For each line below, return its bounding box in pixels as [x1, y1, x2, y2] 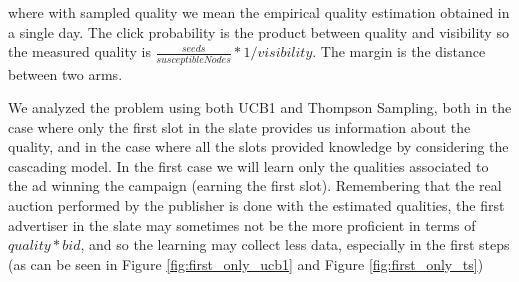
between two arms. [8, 63, 123, 84]
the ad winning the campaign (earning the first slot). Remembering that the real [8, 175, 502, 196]
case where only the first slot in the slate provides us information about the [8, 116, 471, 137]
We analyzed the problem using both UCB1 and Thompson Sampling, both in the [8, 97, 512, 118]
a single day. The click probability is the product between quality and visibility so [8, 21, 509, 42]
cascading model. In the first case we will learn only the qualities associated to [8, 155, 489, 176]
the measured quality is [8, 41, 151, 62]
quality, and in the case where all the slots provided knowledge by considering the [8, 136, 509, 157]
